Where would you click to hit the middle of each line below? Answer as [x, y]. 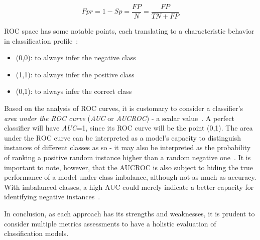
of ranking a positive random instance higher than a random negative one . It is [127, 157]
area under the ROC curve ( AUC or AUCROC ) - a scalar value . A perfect [119, 118]
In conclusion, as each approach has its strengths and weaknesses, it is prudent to [129, 213]
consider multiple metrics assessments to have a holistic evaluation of [110, 223]
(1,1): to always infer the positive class [75, 74]
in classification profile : [41, 40]
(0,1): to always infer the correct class [74, 91]
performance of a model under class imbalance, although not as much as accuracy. [130, 177]
